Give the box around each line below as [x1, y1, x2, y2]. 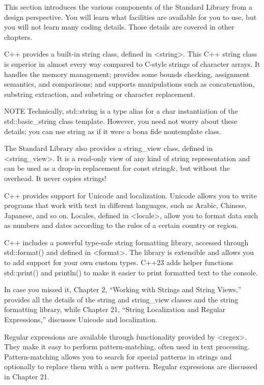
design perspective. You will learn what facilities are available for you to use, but [4, 11, 257, 22]
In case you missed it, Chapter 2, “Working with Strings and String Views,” [4, 284, 242, 295]
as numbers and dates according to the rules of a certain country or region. [4, 220, 239, 230]
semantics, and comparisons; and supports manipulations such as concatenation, [4, 79, 255, 89]
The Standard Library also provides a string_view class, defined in [4, 143, 213, 153]
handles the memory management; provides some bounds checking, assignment [4, 68, 250, 79]
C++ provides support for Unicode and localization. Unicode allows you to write [4, 190, 257, 200]
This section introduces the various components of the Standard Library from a [4, 2, 252, 12]
